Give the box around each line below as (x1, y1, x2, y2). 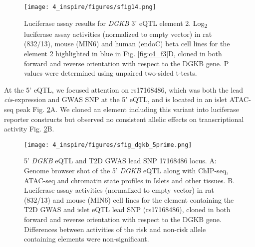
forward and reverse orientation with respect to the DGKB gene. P (24, 58, 229, 68)
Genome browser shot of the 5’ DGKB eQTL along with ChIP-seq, (24, 165, 229, 175)
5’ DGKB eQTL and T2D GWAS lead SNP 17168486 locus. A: (24, 155, 217, 166)
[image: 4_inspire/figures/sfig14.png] (24, 3, 156, 10)
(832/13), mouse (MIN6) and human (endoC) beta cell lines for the (24, 38, 230, 49)
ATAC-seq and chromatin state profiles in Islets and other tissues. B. (24, 175, 235, 185)
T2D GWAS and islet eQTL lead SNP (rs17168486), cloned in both (24, 204, 231, 215)
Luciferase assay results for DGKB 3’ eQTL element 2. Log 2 (24, 17, 208, 29)
